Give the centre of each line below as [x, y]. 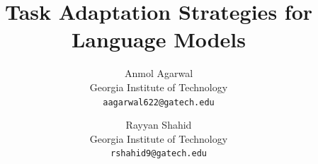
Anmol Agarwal [159, 73]
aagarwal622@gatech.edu [159, 102]
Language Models [158, 39]
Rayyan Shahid [159, 125]
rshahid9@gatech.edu [159, 154]
